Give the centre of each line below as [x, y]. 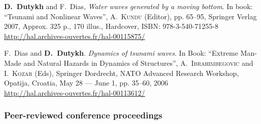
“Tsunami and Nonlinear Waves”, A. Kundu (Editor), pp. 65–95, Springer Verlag [130, 16]
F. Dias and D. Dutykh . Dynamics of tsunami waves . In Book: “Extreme [121, 53]
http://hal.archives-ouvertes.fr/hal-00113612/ [75, 92]
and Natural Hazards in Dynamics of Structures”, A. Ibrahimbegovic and [138, 63]
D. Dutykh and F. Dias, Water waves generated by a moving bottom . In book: [128, 6]
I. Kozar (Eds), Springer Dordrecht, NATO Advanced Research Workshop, [122, 73]
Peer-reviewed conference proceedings [83, 115]
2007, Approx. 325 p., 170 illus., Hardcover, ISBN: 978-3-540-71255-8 [111, 26]
